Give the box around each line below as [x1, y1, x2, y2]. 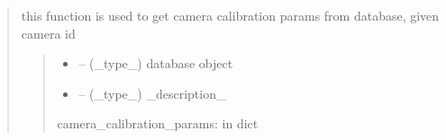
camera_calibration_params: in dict [57, 114, 259, 133]
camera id [21, 23, 76, 42]
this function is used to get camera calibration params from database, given [21, 6, 440, 24]
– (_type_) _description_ [78, 83, 226, 102]
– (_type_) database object [78, 54, 233, 73]
